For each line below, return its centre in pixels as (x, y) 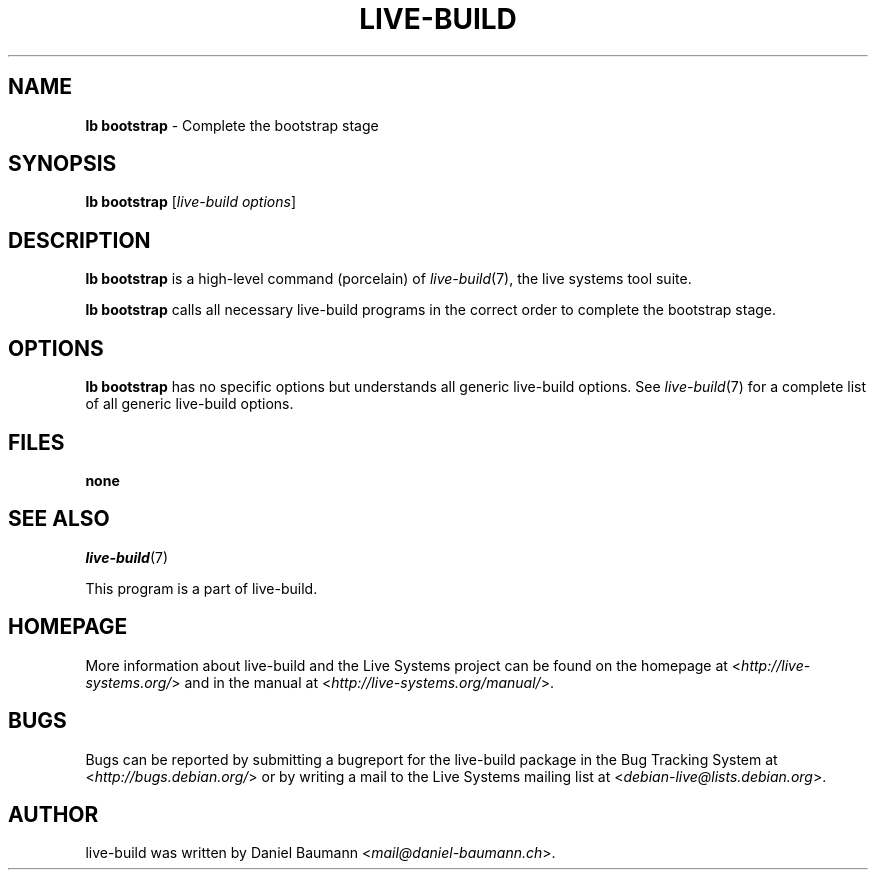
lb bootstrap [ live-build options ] (191, 202)
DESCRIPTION (79, 240)
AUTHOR (53, 814)
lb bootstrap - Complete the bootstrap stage (232, 125)
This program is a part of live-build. (201, 588)
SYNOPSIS (62, 164)
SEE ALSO (59, 519)
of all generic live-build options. (189, 404)
